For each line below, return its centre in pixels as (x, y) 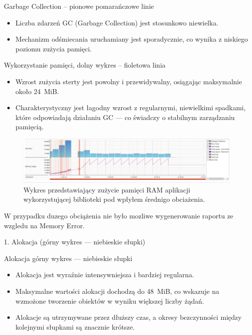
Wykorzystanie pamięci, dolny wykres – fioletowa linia (85, 65)
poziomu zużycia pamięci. (53, 48)
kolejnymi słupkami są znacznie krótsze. (75, 326)
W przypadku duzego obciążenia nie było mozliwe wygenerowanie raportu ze (119, 215)
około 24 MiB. (37, 91)
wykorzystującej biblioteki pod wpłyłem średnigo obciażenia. (114, 199)
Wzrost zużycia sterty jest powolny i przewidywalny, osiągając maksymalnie (129, 81)
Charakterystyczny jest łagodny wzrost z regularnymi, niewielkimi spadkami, (130, 108)
